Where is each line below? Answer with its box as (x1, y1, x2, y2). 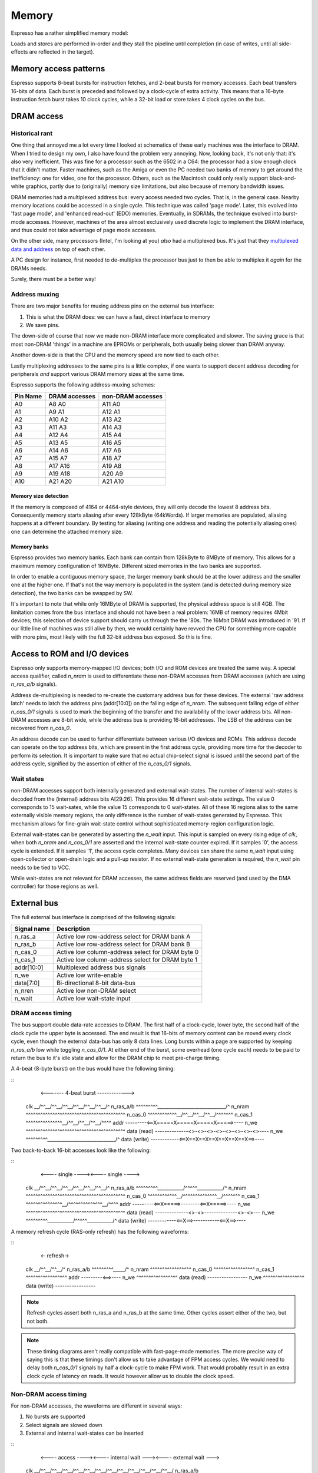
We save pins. (25, 321, 60, 328)
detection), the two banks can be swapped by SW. (11, 589, 134, 596)
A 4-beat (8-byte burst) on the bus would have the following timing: (11, 1065, 175, 1072)
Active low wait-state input (56, 994, 131, 1002)
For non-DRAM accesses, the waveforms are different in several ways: (11, 1402, 183, 1409)
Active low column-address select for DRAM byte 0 (56, 947, 199, 956)
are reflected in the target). (29, 48, 95, 55)
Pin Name (14, 392, 42, 400)
